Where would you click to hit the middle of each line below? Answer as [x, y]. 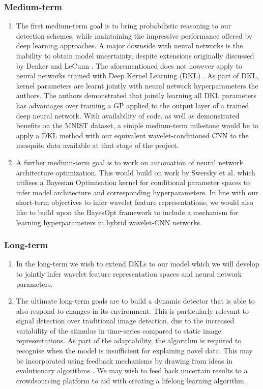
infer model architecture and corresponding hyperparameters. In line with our [137, 192]
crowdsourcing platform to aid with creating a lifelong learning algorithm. [131, 380]
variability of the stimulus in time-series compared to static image [119, 330]
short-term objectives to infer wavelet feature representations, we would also [135, 202]
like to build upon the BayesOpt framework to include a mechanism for [127, 212]
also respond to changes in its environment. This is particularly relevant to [133, 310]
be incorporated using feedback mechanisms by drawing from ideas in [124, 360]
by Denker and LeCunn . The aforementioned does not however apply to [129, 65]
